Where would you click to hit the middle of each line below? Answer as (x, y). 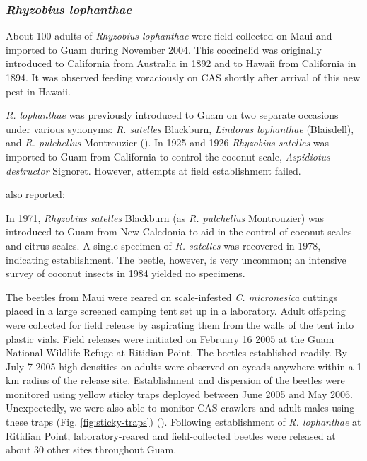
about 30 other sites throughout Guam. (91, 449)
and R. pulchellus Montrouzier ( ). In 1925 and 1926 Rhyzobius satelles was (168, 142)
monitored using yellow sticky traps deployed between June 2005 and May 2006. (179, 393)
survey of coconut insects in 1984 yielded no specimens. (126, 273)
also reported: (35, 194)
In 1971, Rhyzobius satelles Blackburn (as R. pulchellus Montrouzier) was (165, 217)
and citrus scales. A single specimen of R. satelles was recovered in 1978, (163, 245)
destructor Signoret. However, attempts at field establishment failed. (153, 170)
